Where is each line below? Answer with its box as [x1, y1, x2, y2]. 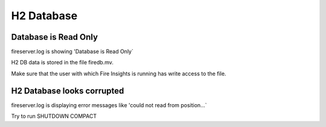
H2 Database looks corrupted [11, 85, 124, 96]
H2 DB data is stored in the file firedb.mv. [11, 59, 114, 66]
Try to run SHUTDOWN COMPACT [11, 113, 97, 120]
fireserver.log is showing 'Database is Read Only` [11, 48, 134, 55]
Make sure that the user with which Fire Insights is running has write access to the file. [11, 70, 226, 77]
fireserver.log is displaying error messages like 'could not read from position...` [11, 101, 208, 108]
